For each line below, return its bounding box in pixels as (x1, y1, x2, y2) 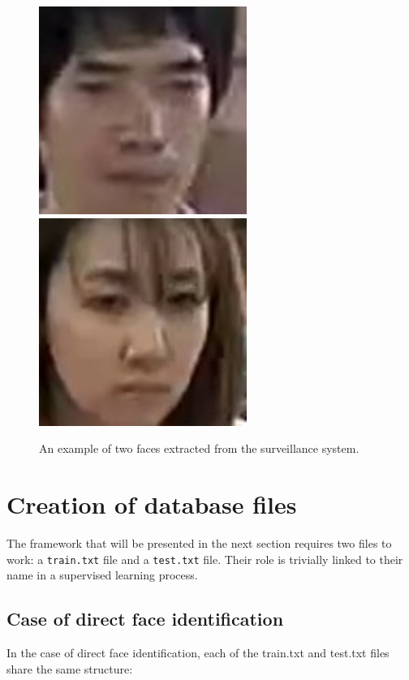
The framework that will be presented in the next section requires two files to (6, 534, 392, 551)
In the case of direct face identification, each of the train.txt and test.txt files (6, 643, 390, 661)
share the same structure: (6, 660, 133, 677)
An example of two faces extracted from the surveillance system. (39, 440, 359, 457)
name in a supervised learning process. (6, 566, 198, 583)
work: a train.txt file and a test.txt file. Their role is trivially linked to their (6, 550, 403, 567)
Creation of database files (6, 487, 297, 520)
